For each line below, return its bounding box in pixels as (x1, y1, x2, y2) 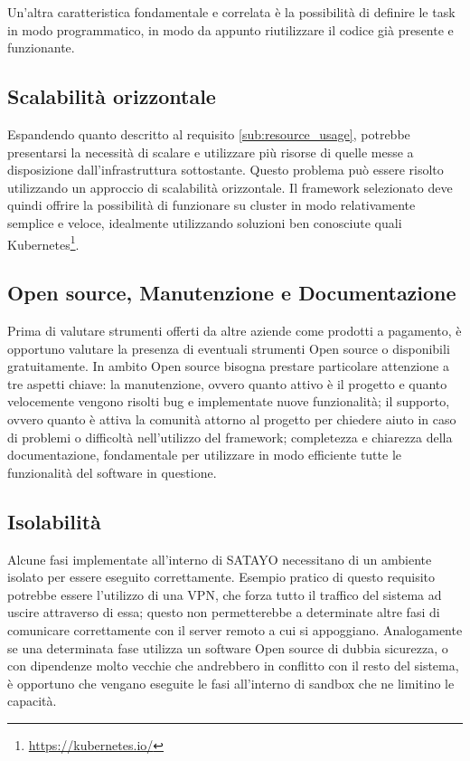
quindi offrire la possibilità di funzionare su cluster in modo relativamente (7, 195, 416, 214)
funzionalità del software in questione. (7, 462, 217, 481)
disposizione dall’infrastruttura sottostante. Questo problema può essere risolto (7, 160, 444, 179)
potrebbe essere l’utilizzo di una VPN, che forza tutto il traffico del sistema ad (7, 585, 442, 604)
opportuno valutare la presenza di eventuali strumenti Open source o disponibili (7, 338, 450, 357)
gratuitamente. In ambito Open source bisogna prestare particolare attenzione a (7, 357, 449, 376)
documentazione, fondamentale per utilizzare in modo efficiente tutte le (7, 445, 402, 464)
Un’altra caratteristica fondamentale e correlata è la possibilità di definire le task (7, 3, 456, 21)
